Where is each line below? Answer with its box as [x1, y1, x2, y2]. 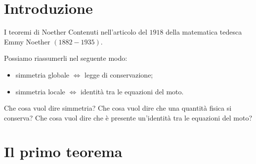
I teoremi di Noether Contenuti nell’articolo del [4, 27, 147, 37]
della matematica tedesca [166, 27, 242, 37]
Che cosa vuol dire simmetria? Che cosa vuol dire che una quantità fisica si [4, 103, 232, 113]
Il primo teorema [4, 141, 123, 162]
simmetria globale [15, 69, 70, 80]
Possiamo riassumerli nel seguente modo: [4, 53, 128, 63]
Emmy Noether [4, 36, 50, 46]
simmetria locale [15, 86, 65, 96]
